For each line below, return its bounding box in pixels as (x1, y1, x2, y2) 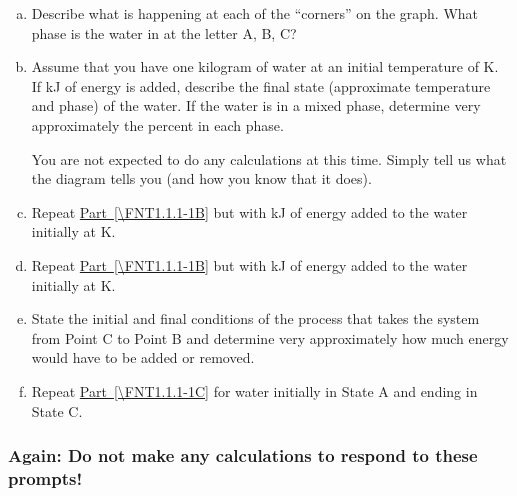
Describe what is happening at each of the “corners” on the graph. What (31, 3, 479, 23)
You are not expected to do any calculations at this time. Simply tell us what (31, 148, 507, 169)
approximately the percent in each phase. (31, 114, 284, 135)
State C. (31, 400, 83, 421)
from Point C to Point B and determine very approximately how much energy (31, 327, 509, 348)
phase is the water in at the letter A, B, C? (31, 22, 297, 43)
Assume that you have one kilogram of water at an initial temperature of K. (31, 56, 499, 77)
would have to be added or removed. (31, 347, 255, 368)
